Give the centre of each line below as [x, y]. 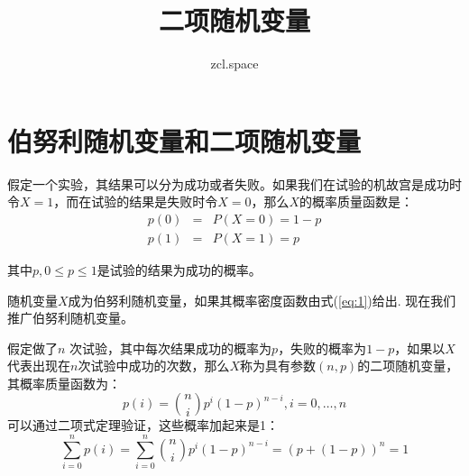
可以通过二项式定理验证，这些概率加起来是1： [143, 425]
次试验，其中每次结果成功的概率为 [171, 348]
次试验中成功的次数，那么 [154, 366]
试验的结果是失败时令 [155, 201]
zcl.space [234, 64]
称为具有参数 [278, 366]
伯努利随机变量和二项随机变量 [184, 140]
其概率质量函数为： [64, 383]
